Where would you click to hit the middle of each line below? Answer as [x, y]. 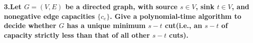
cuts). [179, 35]
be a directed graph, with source [121, 7]
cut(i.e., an [183, 25]
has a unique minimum [106, 25]
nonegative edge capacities [49, 16]
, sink [205, 7]
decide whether [30, 25]
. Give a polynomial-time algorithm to [175, 16]
